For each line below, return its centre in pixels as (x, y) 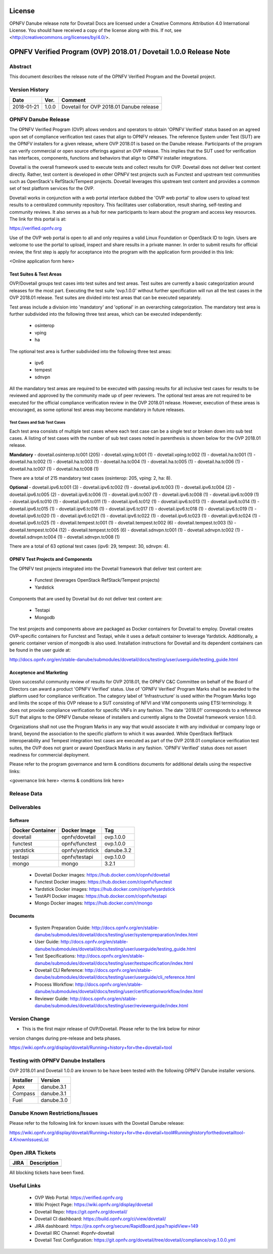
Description (44, 1163)
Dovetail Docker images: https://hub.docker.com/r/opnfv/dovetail (102, 875)
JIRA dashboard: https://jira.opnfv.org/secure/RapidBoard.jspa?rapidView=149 (117, 1226)
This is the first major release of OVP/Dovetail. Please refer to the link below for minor (111, 1029)
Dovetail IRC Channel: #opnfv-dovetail (75, 1233)
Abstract (20, 67)
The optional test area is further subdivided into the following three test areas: (90, 351)
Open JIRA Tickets (33, 1153)
